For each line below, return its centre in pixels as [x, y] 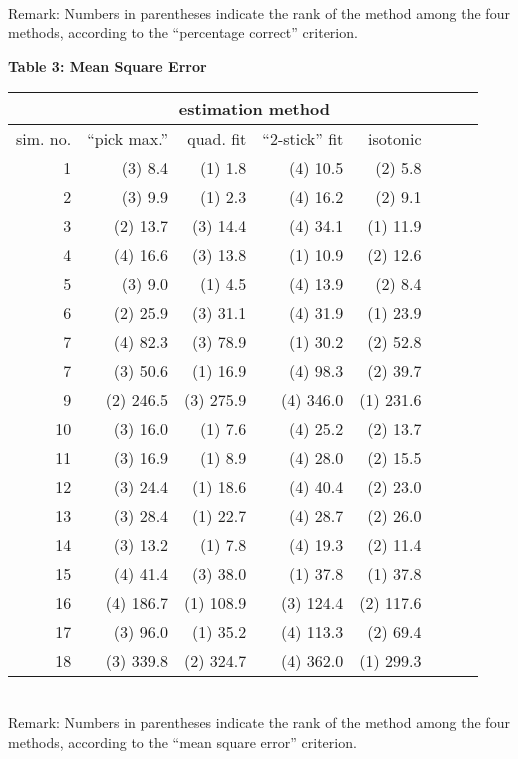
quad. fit [217, 139]
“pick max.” [128, 139]
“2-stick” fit [303, 139]
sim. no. [44, 139]
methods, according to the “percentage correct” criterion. [183, 32]
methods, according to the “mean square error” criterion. [182, 741]
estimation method [254, 109]
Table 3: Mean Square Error [107, 65]
